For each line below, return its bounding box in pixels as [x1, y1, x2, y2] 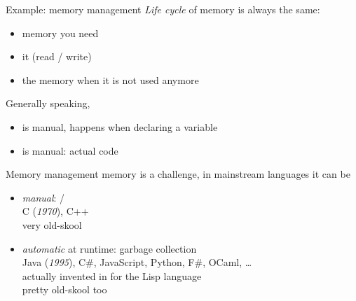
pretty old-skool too [22, 282, 107, 297]
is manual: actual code [22, 143, 118, 157]
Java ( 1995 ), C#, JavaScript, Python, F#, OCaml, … [22, 255, 252, 269]
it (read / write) [22, 49, 92, 64]
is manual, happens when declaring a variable [22, 119, 218, 134]
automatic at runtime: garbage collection [22, 241, 197, 255]
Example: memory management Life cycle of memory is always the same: [6, 2, 320, 16]
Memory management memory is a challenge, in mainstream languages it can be [6, 167, 350, 181]
